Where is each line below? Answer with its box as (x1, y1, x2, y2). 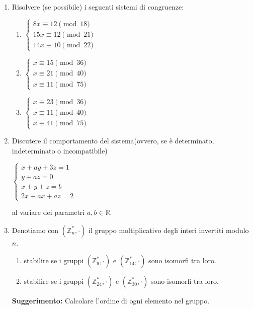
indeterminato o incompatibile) (12, 145, 108, 156)
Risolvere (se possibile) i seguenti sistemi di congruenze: (12, 2, 184, 12)
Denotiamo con (12, 224, 59, 235)
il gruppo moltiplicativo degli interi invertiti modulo (89, 224, 249, 235)
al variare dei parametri (12, 207, 85, 217)
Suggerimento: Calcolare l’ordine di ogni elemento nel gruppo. (12, 295, 210, 306)
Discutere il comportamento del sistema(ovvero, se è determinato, (12, 135, 214, 146)
